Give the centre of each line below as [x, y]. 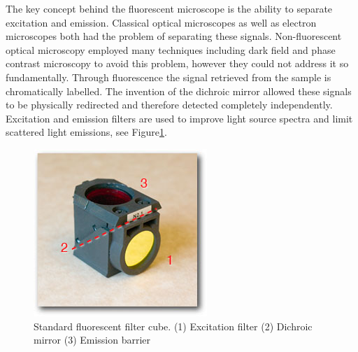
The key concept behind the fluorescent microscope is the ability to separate [169, 8]
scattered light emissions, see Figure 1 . [86, 132]
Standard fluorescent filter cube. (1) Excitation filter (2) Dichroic [173, 326]
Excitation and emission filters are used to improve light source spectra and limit [179, 118]
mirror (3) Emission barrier [92, 340]
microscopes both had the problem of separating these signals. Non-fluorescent [174, 36]
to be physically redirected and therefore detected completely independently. [169, 105]
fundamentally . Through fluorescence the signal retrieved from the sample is [169, 77]
